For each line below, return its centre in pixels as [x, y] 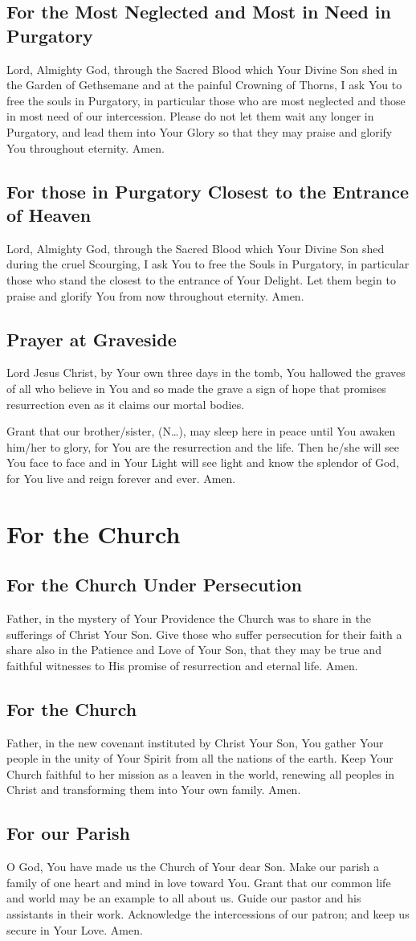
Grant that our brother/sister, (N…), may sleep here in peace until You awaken [201, 431]
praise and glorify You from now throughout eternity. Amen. [155, 295]
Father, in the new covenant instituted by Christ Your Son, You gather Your [195, 742]
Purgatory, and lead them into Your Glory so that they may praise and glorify [200, 131]
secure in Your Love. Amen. [75, 929]
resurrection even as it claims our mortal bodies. [126, 404]
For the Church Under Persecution [154, 585]
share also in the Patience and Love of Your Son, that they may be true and [194, 650]
